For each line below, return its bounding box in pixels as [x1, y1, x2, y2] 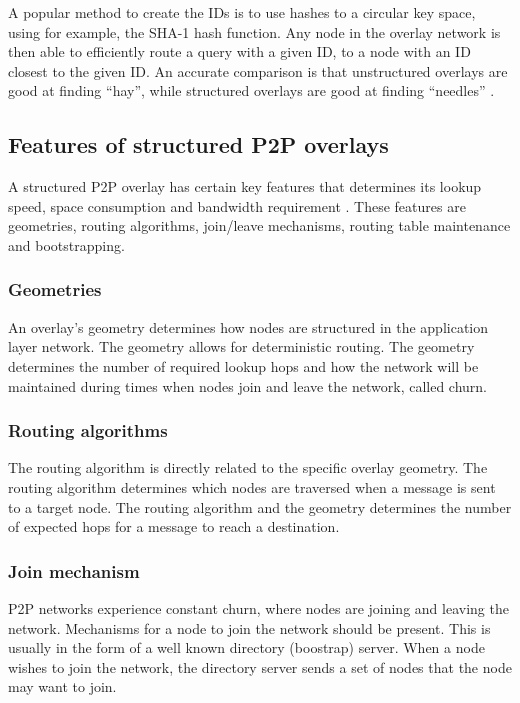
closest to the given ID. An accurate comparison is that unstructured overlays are [8, 60, 508, 81]
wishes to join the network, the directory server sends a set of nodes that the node [8, 656, 512, 677]
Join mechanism [8, 558, 140, 583]
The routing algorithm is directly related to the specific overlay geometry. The [8, 457, 488, 478]
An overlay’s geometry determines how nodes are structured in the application [8, 316, 489, 337]
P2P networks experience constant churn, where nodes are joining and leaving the [8, 597, 509, 618]
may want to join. [8, 676, 117, 697]
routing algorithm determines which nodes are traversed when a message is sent [8, 476, 496, 497]
